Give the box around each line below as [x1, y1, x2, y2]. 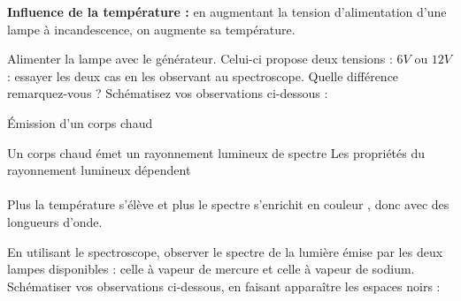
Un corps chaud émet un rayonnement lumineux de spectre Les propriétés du [7, 143, 426, 162]
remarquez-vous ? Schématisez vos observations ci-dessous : [7, 84, 328, 102]
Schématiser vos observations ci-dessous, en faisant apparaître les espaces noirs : [7, 276, 441, 295]
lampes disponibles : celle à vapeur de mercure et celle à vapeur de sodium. [7, 260, 415, 278]
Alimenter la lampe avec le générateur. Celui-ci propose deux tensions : [7, 49, 393, 68]
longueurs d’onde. [7, 212, 103, 230]
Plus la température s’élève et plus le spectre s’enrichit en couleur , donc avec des [7, 195, 449, 214]
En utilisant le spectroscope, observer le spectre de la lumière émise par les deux [7, 242, 443, 260]
